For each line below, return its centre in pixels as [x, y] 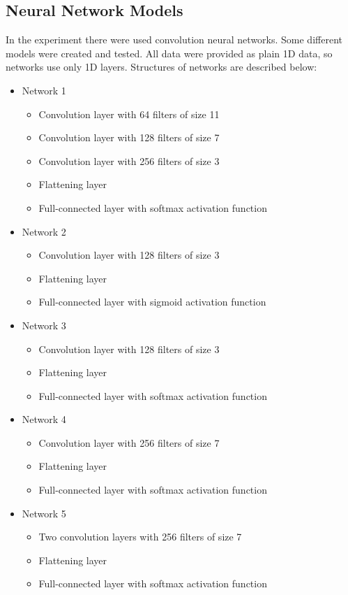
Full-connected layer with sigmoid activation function [152, 302]
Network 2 [44, 231]
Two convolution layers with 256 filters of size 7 [140, 537]
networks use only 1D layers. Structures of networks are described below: [161, 67]
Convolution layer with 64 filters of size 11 [129, 114]
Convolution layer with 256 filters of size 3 [129, 160]
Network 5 [44, 513]
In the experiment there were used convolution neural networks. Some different [174, 40]
